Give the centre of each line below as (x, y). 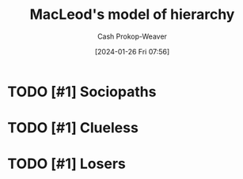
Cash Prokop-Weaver (132, 36)
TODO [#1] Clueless (73, 128)
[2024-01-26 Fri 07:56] (132, 51)
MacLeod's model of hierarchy (132, 15)
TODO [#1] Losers (66, 164)
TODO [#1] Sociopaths (82, 91)
